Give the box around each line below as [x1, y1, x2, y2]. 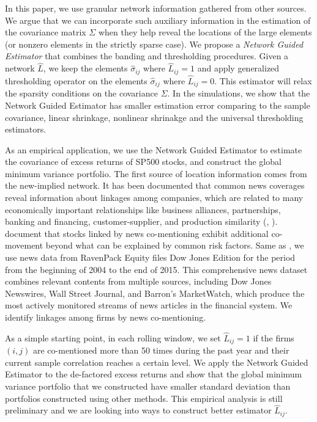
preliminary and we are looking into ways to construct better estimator [5, 404, 272, 417]
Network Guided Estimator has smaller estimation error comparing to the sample [5, 98, 310, 111]
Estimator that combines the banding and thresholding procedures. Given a [5, 49, 289, 62]
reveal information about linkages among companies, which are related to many [5, 191, 304, 204]
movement [5, 239, 43, 252]
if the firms [253, 331, 294, 344]
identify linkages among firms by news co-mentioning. [5, 311, 206, 323]
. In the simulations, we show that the [167, 87, 310, 100]
